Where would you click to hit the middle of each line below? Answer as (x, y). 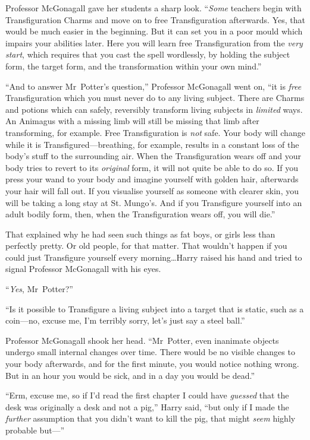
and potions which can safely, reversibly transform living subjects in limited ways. (154, 109)
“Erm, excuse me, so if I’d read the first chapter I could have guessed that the (147, 395)
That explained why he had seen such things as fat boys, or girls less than (140, 234)
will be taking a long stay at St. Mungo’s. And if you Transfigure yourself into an (154, 202)
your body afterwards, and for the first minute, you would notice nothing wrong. (152, 364)
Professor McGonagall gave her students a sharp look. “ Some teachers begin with (154, 8)
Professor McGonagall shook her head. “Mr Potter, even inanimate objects (142, 340)
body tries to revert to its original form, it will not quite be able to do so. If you (152, 167)
